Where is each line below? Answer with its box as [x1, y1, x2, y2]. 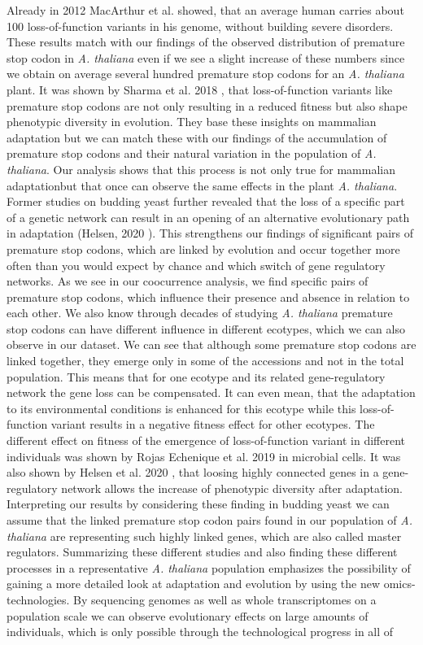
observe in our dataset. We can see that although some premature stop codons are [7, 336, 416, 353]
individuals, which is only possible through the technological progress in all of [7, 623, 394, 640]
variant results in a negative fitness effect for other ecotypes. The [50, 416, 375, 433]
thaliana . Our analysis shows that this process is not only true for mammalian [7, 160, 395, 177]
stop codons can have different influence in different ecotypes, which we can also [7, 320, 405, 337]
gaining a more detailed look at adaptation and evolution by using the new [7, 575, 381, 592]
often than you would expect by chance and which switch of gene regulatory [7, 256, 386, 273]
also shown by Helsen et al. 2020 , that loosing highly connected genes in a [7, 464, 379, 481]
